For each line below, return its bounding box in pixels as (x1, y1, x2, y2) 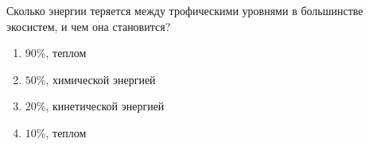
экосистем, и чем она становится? (6, 17, 171, 34)
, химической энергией (45, 71, 156, 87)
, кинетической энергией (45, 98, 165, 114)
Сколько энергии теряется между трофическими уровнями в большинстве (6, 2, 363, 18)
